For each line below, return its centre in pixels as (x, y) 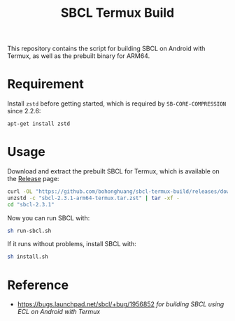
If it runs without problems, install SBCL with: (72, 244)
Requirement (45, 84)
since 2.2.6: (24, 111)
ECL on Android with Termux (59, 312)
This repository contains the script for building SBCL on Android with (106, 49)
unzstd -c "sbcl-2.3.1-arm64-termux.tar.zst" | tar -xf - (93, 198)
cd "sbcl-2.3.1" (31, 204)
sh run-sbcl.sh (29, 231)
